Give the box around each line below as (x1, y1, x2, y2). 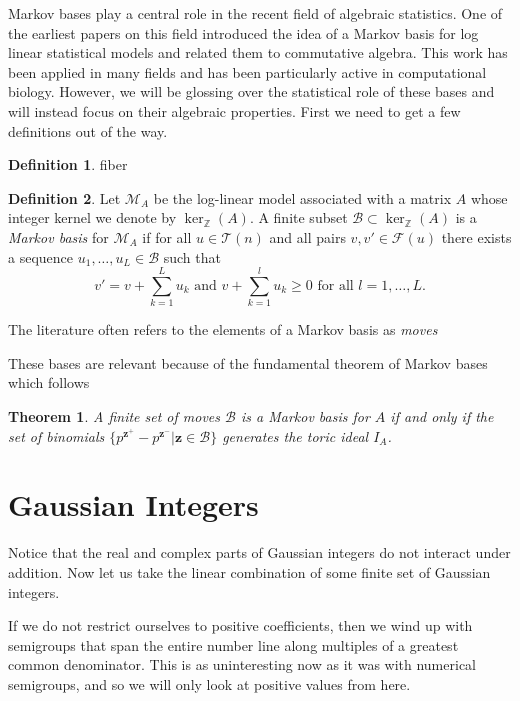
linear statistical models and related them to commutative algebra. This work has (8, 42, 508, 63)
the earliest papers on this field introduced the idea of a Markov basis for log (8, 22, 479, 43)
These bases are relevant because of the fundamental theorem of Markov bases (8, 352, 488, 373)
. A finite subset (249, 207, 348, 228)
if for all (142, 226, 192, 247)
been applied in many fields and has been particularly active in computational (8, 61, 487, 82)
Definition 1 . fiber (8, 154, 128, 175)
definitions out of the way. (8, 120, 168, 141)
